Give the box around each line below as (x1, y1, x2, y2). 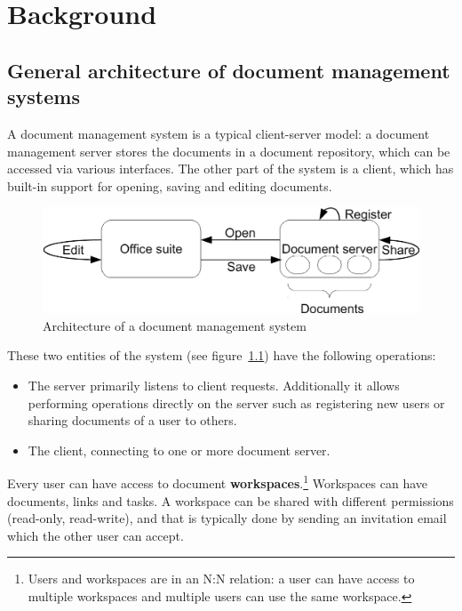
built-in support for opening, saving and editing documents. (7, 176, 332, 195)
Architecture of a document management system (43, 316, 307, 334)
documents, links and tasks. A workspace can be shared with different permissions (7, 491, 454, 510)
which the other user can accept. (7, 526, 184, 544)
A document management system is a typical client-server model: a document (7, 124, 430, 142)
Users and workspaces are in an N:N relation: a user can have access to (28, 569, 415, 588)
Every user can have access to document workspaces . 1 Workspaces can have (7, 471, 427, 492)
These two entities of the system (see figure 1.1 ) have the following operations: (7, 346, 436, 365)
